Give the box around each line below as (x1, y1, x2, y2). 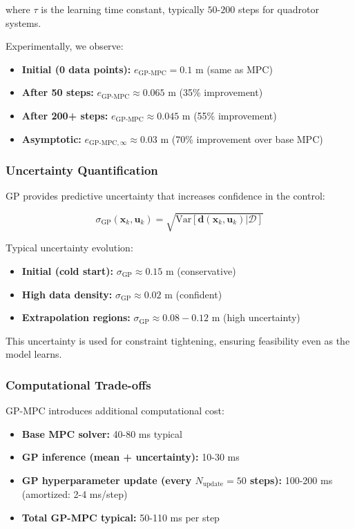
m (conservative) (165, 263, 236, 278)
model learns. (6, 347, 62, 361)
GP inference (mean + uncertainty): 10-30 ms (21, 450, 240, 464)
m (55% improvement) (182, 108, 277, 122)
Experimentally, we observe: (6, 39, 124, 53)
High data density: (21, 287, 113, 301)
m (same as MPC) (195, 61, 273, 76)
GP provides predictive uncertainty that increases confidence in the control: (6, 189, 325, 203)
